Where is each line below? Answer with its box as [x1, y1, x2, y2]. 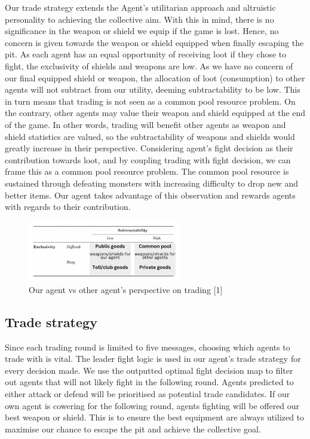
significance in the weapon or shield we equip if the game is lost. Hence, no [5, 25, 279, 37]
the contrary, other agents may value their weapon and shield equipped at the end [5, 106, 306, 119]
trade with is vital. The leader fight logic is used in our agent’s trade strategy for [5, 352, 301, 365]
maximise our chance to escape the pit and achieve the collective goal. [5, 422, 261, 435]
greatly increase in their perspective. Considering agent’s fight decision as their [5, 142, 293, 154]
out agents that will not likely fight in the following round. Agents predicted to [5, 376, 294, 388]
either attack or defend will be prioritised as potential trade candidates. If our [5, 388, 290, 400]
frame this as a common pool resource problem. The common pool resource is [5, 165, 289, 178]
